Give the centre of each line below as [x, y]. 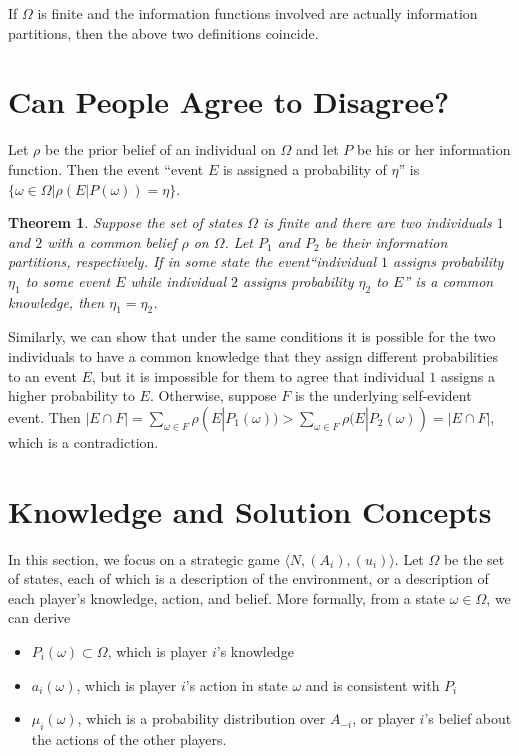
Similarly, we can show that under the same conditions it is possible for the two [252, 336]
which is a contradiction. [83, 441]
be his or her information [433, 149]
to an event [42, 375]
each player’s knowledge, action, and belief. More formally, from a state [227, 597]
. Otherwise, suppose [213, 395]
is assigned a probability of [304, 168]
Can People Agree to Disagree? [229, 101]
